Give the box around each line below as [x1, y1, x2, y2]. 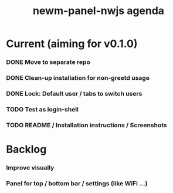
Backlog [6, 143, 47, 156]
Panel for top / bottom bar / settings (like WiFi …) [6, 179, 148, 187]
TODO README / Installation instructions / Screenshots [6, 121, 167, 129]
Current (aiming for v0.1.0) [6, 37, 138, 50]
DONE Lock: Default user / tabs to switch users [6, 89, 143, 97]
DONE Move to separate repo [6, 58, 91, 66]
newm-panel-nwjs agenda [32, 4, 165, 18]
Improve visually [6, 163, 55, 171]
